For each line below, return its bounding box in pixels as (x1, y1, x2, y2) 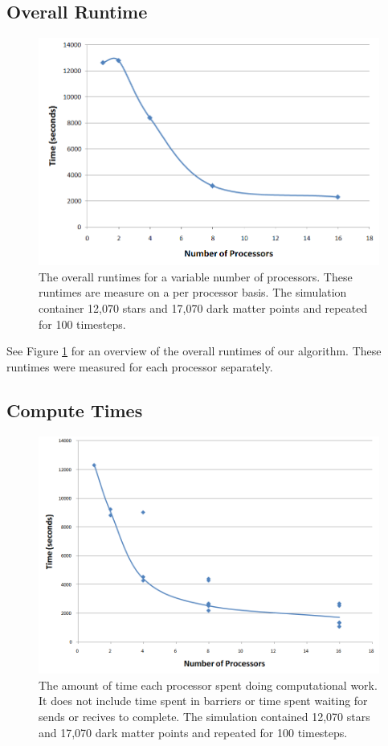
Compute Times (6, 397, 143, 422)
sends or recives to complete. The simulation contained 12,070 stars (39, 707, 370, 724)
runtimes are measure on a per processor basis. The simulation (39, 284, 347, 301)
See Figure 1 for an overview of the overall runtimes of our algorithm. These (6, 342, 382, 359)
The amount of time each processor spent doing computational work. (39, 676, 378, 693)
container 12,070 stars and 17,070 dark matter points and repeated (39, 299, 368, 316)
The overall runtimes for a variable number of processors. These (39, 268, 353, 285)
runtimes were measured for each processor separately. (6, 358, 273, 375)
